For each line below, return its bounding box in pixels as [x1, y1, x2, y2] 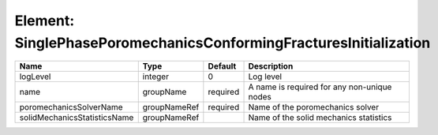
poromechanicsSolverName [19, 102, 123, 113]
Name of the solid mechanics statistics [248, 112, 392, 123]
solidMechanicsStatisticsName [19, 112, 134, 123]
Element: [14, 12, 75, 29]
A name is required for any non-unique [248, 81, 392, 92]
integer [142, 71, 170, 82]
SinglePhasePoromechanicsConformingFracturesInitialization [14, 34, 431, 51]
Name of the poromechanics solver [248, 102, 379, 113]
